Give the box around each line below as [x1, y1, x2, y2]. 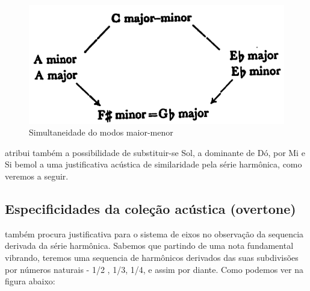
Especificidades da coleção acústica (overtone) [5, 199, 296, 218]
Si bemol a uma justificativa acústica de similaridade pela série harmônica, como [5, 158, 302, 171]
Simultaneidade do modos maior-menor [29, 126, 173, 139]
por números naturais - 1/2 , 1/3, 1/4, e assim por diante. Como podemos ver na [5, 263, 303, 275]
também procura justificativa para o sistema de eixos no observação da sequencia [5, 227, 304, 240]
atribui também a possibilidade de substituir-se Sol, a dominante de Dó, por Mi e [5, 146, 305, 158]
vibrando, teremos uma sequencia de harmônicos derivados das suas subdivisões [5, 251, 299, 264]
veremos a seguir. [5, 170, 69, 183]
